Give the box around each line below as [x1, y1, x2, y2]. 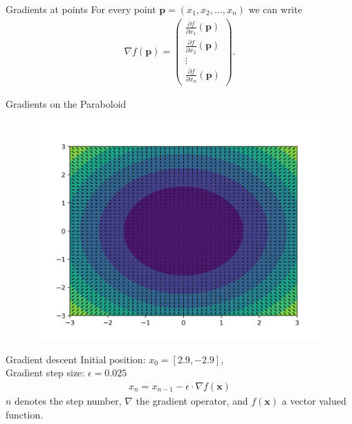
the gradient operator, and [136, 393, 248, 407]
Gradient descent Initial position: [6, 351, 146, 366]
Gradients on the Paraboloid [6, 96, 127, 110]
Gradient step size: [6, 365, 85, 380]
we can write [248, 2, 302, 16]
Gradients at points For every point [6, 2, 156, 16]
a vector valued [281, 393, 346, 407]
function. [6, 407, 44, 421]
